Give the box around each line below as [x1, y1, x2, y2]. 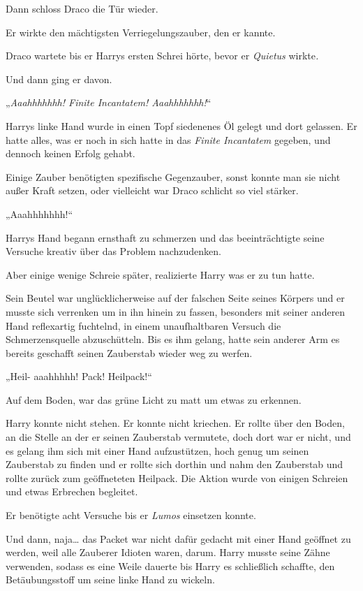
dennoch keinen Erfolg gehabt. [6, 146, 135, 161]
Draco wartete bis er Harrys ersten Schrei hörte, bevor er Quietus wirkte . [6, 48, 319, 63]
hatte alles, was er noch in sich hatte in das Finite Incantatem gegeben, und [6, 132, 331, 147]
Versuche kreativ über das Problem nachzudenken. [6, 244, 221, 258]
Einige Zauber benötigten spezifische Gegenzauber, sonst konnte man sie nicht [6, 169, 341, 184]
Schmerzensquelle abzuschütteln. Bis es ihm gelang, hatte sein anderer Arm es [6, 332, 340, 346]
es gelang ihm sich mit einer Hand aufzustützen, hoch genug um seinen [6, 443, 309, 458]
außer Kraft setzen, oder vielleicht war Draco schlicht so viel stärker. [6, 183, 299, 198]
